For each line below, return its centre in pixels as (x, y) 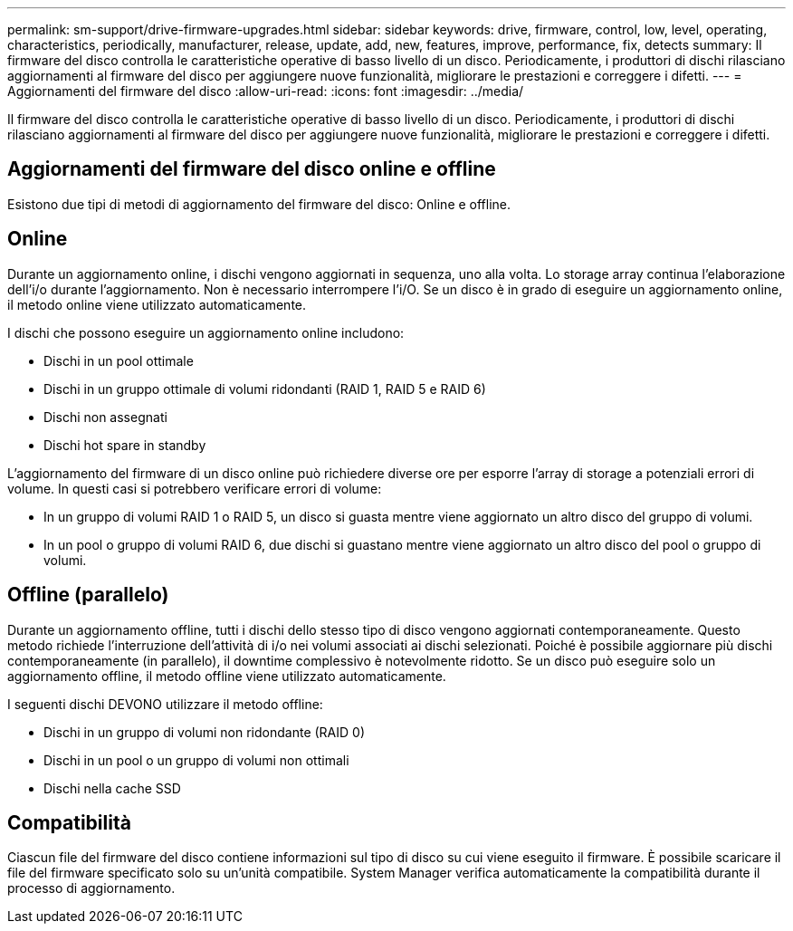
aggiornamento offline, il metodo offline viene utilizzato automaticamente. (227, 676)
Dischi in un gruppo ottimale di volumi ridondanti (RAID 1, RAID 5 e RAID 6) (265, 389)
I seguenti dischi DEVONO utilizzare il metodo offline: (165, 704)
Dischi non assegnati (105, 417)
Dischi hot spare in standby (125, 445)
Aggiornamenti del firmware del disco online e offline (252, 169)
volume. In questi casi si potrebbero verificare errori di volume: (195, 488)
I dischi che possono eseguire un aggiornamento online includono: (206, 332)
